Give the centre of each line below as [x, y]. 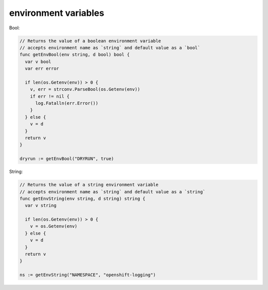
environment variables [57, 13]
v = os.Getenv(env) [54, 226]
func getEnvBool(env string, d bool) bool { [75, 55]
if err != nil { [50, 96]
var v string [41, 205]
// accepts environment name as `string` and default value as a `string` [113, 192]
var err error [42, 69]
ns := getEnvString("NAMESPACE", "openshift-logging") [88, 275]
